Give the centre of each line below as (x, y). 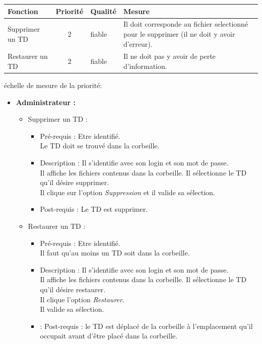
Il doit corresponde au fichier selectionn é (186, 24)
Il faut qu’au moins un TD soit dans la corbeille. (115, 253)
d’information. (145, 66)
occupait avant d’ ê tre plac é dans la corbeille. (109, 336)
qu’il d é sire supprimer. (75, 182)
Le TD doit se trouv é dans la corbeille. (100, 146)
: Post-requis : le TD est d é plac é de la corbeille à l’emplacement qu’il (146, 326)
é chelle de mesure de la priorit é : (53, 85)
